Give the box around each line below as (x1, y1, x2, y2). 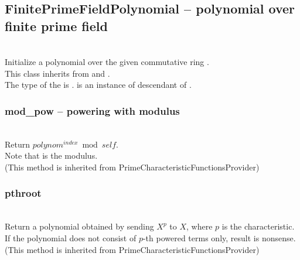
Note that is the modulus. (5, 149, 98, 162)
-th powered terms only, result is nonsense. (142, 231, 296, 244)
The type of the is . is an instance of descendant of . (5, 78, 192, 91)
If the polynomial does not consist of (5, 231, 137, 244)
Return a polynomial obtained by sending (5, 220, 154, 232)
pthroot (5, 186, 42, 200)
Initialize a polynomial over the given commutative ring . (5, 56, 209, 68)
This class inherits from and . (5, 67, 110, 79)
